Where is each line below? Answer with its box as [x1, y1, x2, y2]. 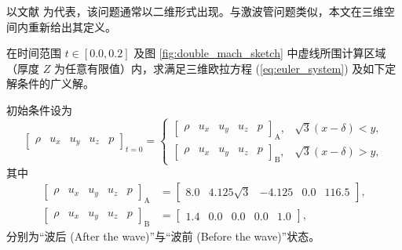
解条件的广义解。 [6, 75, 94, 92]
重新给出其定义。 [27, 18, 116, 34]
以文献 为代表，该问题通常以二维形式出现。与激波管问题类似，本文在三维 [6, 3, 384, 19]
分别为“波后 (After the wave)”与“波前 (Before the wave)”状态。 [6, 227, 320, 244]
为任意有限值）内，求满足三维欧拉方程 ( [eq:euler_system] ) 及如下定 [53, 60, 397, 76]
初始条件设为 [6, 101, 72, 118]
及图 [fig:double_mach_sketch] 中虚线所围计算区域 [133, 45, 386, 61]
